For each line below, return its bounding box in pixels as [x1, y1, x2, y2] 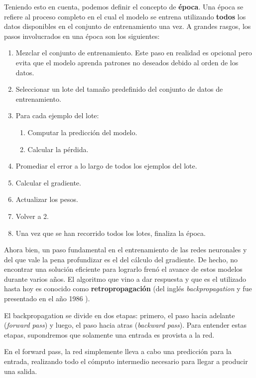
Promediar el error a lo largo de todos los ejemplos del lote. [15, 161, 197, 171]
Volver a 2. [15, 210, 49, 221]
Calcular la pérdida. [27, 144, 89, 154]
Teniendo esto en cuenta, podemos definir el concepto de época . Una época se [4, 1, 244, 11]
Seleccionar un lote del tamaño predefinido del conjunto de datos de [15, 84, 223, 94]
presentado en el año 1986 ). [4, 293, 90, 304]
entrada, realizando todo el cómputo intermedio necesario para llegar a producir [4, 356, 248, 367]
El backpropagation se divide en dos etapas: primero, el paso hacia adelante [4, 310, 235, 320]
